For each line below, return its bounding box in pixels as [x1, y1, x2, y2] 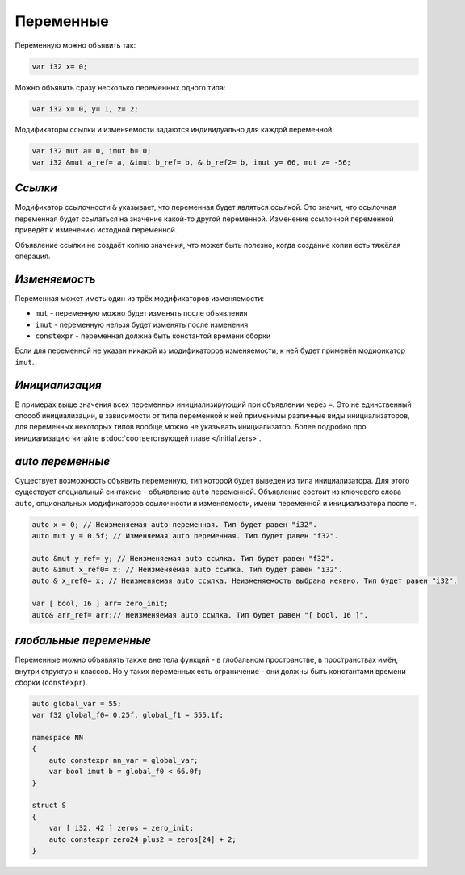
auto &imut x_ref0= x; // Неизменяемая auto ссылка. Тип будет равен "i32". [31, 565, 343, 575]
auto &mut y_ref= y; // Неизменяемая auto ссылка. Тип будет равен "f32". [31, 554, 335, 563]
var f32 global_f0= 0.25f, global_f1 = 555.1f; [31, 710, 224, 720]
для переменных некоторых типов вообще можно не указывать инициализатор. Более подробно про [15, 422, 367, 432]
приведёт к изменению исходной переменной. [15, 225, 178, 235]
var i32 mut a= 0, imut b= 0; [31, 146, 152, 156]
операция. [15, 251, 51, 261]
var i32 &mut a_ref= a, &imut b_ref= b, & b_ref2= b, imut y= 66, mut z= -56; [31, 157, 351, 167]
